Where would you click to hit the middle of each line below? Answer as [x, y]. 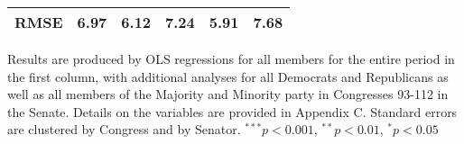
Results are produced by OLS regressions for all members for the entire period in [231, 58]
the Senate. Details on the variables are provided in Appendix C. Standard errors [232, 111]
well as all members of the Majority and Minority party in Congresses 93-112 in [228, 94]
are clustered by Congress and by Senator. [124, 129]
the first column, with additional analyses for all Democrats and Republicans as [228, 76]
